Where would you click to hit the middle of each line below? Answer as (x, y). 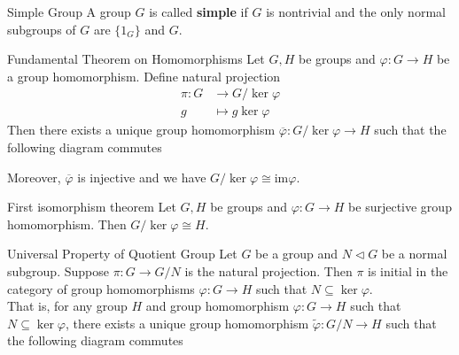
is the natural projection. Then (268, 271)
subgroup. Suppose (58, 271)
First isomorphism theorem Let (92, 207)
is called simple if (198, 12)
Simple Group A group (69, 12)
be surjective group (400, 207)
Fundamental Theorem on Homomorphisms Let (136, 59)
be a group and (297, 254)
